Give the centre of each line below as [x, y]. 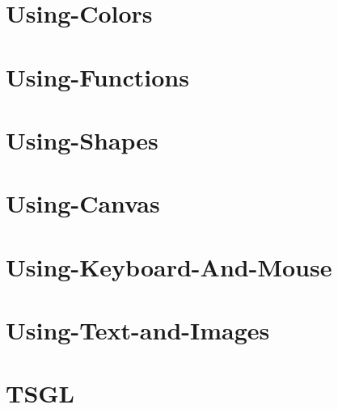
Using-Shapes [82, 139]
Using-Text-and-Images [138, 330]
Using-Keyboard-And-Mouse [169, 266]
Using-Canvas [83, 203]
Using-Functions [97, 76]
